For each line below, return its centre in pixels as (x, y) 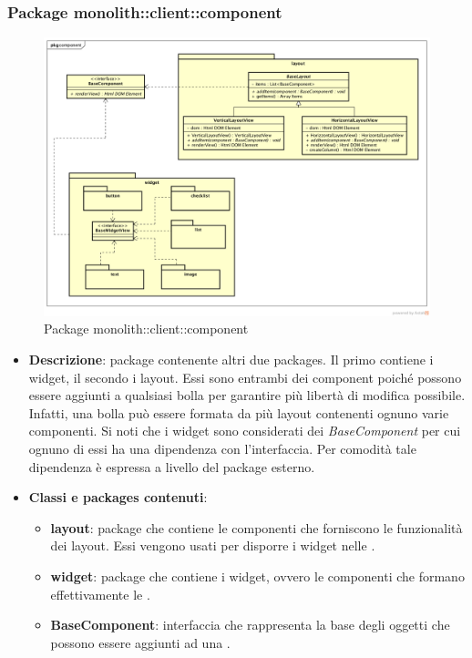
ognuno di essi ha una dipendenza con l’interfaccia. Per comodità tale (222, 448)
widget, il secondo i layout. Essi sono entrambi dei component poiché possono (245, 377)
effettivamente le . (100, 594)
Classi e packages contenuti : (118, 497)
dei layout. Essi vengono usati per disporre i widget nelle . (213, 545)
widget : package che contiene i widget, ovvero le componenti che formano (257, 576)
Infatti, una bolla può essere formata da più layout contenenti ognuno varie (239, 412)
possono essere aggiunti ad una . (140, 642)
